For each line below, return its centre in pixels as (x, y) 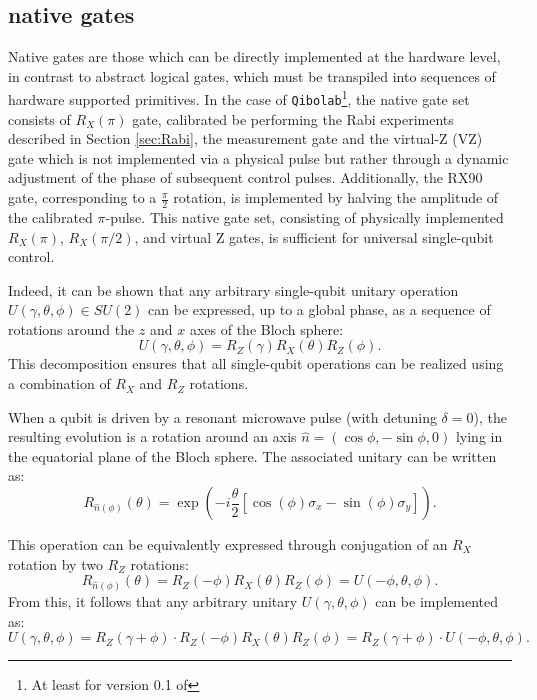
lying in (479, 436)
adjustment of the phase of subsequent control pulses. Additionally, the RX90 (245, 177)
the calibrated (50, 216)
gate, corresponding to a (82, 197)
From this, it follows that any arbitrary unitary (153, 601)
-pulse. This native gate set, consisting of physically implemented (304, 216)
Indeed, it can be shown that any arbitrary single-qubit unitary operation (233, 289)
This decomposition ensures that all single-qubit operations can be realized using (256, 363)
